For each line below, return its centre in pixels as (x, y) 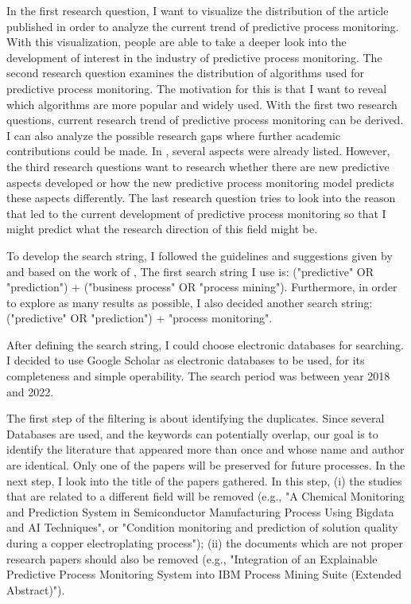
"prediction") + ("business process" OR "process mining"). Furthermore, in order (202, 287)
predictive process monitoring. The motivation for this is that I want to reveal (197, 88)
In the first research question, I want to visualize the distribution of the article (198, 10)
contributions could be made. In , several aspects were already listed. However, (198, 151)
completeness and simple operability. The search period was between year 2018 (198, 376)
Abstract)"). (36, 589)
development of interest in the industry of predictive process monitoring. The (194, 57)
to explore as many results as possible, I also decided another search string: (190, 302)
